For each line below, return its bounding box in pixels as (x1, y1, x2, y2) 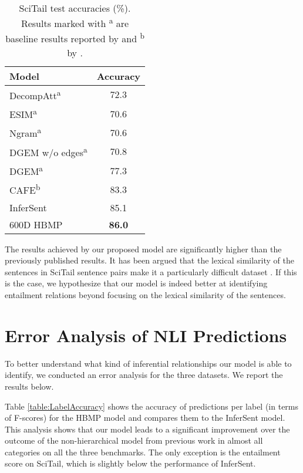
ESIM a (9, 105, 37, 121)
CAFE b (9, 181, 41, 197)
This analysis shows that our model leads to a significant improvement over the (5, 423, 290, 435)
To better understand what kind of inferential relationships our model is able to (5, 357, 292, 369)
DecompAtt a (9, 86, 61, 102)
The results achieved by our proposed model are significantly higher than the (5, 242, 282, 255)
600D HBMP (9, 217, 63, 231)
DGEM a (9, 162, 43, 178)
